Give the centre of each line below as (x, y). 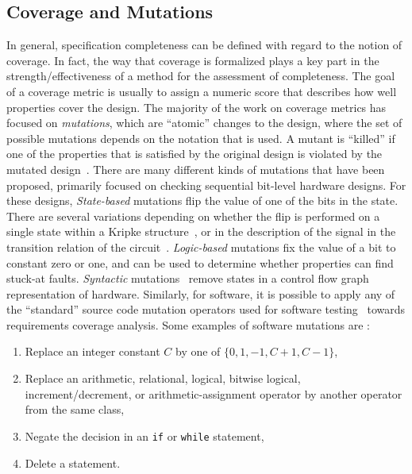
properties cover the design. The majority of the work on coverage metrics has (196, 107)
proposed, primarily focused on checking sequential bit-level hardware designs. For (206, 185)
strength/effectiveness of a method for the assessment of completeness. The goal (201, 76)
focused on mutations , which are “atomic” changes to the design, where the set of (204, 123)
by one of (198, 351)
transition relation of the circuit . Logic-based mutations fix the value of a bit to (201, 247)
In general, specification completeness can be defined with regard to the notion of (204, 45)
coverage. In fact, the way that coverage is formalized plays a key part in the (193, 60)
